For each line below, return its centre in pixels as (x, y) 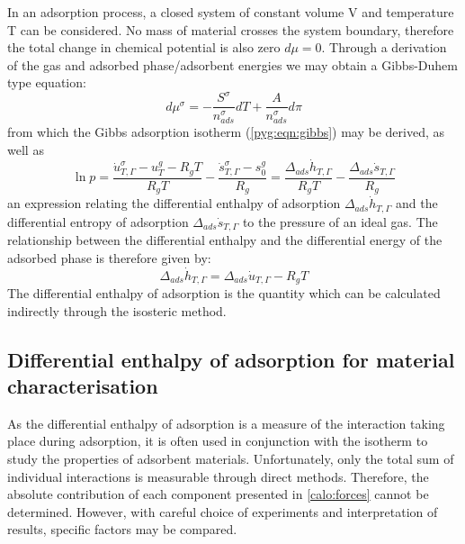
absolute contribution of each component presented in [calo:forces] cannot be (218, 494)
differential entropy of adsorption (98, 221)
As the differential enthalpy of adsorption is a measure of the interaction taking (226, 423)
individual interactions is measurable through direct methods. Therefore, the (218, 476)
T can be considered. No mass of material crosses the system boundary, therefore (231, 29)
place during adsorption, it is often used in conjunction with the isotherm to (218, 441)
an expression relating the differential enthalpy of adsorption (174, 203)
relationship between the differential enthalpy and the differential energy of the (225, 240)
